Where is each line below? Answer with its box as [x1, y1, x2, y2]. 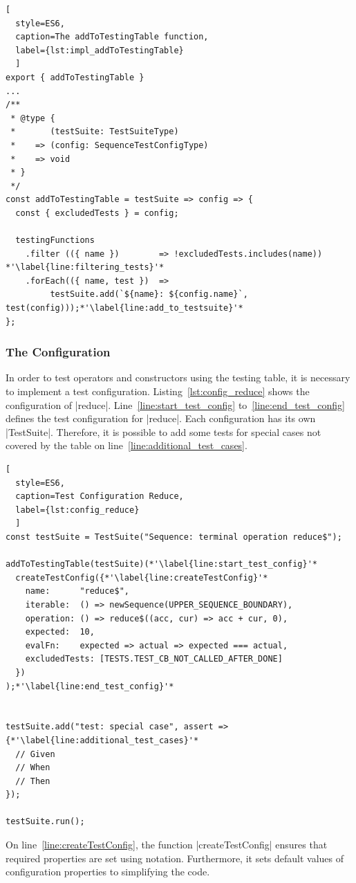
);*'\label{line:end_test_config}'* [6, 681, 174, 691]
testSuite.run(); [6, 817, 85, 827]
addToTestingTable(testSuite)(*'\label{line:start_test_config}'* [6, 559, 318, 570]
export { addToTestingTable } [6, 72, 144, 82]
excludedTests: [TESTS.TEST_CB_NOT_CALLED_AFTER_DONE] [25, 654, 283, 664]
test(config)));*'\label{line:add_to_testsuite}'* [6, 303, 243, 313]
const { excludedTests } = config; [15, 208, 179, 218]
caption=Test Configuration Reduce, [15, 491, 184, 502]
